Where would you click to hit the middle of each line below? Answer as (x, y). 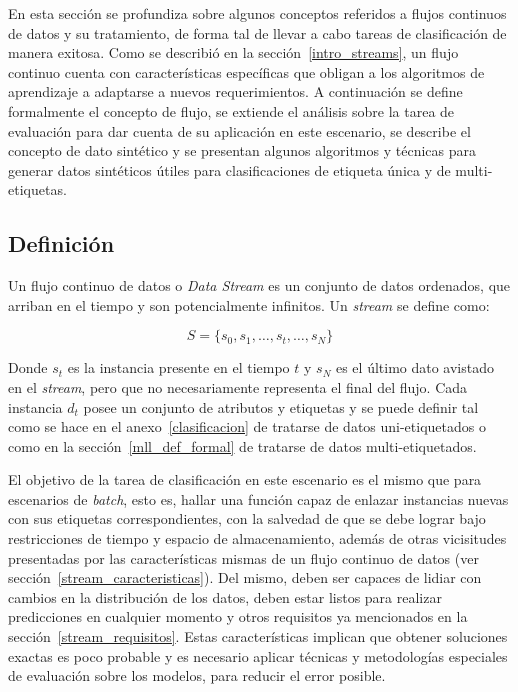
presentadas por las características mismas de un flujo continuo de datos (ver (243, 557)
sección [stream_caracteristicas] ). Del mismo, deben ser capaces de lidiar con (245, 577)
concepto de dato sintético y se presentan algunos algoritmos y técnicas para (242, 150)
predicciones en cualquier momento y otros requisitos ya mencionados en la (238, 616)
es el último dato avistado (415, 367)
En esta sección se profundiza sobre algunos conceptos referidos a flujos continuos (257, 13)
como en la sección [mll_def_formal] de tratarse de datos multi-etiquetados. (242, 445)
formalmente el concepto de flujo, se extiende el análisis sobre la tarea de (231, 110)
